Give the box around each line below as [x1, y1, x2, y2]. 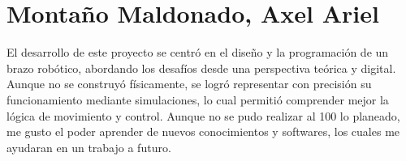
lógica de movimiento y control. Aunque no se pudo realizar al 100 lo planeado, [6, 107, 400, 124]
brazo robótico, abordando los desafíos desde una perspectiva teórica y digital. [6, 59, 396, 76]
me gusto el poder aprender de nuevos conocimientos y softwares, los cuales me [6, 123, 400, 140]
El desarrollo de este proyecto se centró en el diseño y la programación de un [6, 44, 389, 61]
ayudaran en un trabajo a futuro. [6, 138, 171, 155]
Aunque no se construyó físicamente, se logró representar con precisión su [6, 75, 372, 92]
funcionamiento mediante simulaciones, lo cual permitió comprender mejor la [6, 91, 389, 108]
